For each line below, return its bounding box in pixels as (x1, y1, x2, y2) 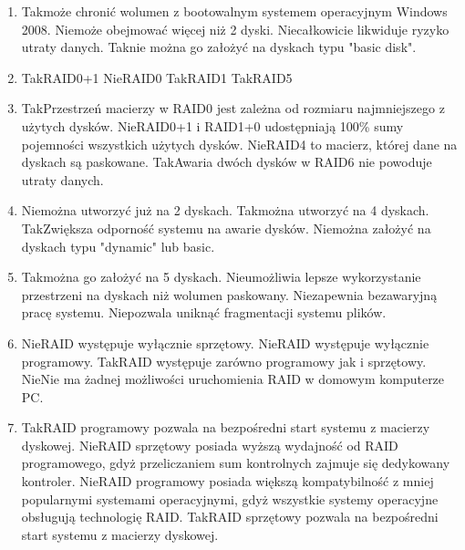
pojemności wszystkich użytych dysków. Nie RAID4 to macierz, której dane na (21, 134, 458, 153)
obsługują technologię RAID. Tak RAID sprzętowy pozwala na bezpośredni (21, 507, 439, 526)
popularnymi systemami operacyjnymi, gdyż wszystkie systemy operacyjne (21, 489, 439, 508)
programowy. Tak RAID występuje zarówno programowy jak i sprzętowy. (21, 351, 427, 370)
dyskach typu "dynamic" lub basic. (21, 236, 215, 255)
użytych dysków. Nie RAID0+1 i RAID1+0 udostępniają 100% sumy (21, 116, 404, 135)
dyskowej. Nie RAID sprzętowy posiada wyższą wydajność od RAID (21, 435, 398, 454)
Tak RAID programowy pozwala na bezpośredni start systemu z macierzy (21, 418, 430, 437)
